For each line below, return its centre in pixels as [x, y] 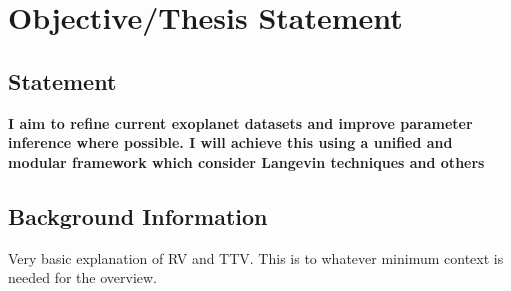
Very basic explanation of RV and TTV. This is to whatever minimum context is [256, 257]
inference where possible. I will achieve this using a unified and [230, 142]
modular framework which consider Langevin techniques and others [246, 161]
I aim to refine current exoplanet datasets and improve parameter [240, 122]
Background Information [138, 215]
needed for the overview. [83, 277]
